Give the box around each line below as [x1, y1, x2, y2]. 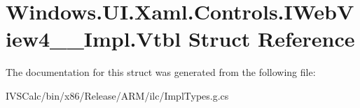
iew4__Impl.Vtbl [6, 24, 181, 53]
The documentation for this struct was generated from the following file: [6, 65, 316, 79]
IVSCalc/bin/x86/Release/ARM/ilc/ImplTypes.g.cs [6, 88, 229, 102]
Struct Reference [188, 24, 355, 53]
